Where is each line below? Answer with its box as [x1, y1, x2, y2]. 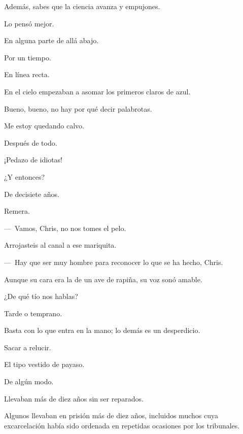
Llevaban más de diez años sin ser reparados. [4, 393, 144, 404]
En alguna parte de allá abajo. [4, 35, 99, 46]
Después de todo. [4, 137, 57, 148]
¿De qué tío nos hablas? [4, 291, 78, 302]
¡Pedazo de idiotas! [4, 154, 62, 165]
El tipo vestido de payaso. [4, 359, 85, 370]
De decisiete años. [4, 188, 59, 199]
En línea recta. [4, 69, 50, 80]
